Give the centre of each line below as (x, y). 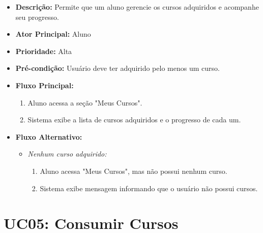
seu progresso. (37, 17)
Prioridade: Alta (44, 51)
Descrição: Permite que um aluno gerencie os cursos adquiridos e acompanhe (137, 7)
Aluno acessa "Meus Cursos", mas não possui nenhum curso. (134, 171)
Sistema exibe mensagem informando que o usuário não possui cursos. (149, 188)
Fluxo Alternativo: (49, 136)
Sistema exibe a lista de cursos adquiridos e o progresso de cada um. (134, 120)
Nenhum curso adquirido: (67, 154)
